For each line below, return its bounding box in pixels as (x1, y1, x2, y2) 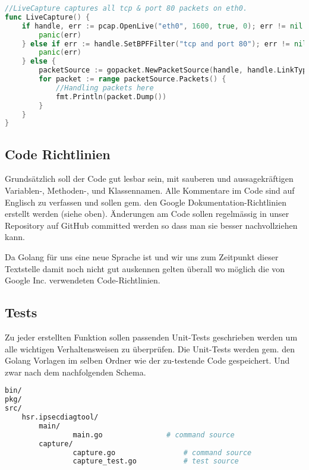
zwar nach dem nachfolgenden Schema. (5, 365, 146, 378)
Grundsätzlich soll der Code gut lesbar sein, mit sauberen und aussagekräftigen (5, 172, 294, 185)
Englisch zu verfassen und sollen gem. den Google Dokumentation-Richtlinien (5, 195, 286, 208)
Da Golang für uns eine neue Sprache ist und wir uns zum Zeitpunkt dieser (5, 251, 279, 263)
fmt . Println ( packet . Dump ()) (55, 92, 167, 101)
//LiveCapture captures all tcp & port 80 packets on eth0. (5, 4, 248, 12)
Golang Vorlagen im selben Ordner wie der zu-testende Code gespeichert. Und (5, 354, 290, 367)
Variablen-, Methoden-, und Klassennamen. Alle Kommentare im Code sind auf (5, 184, 295, 197)
